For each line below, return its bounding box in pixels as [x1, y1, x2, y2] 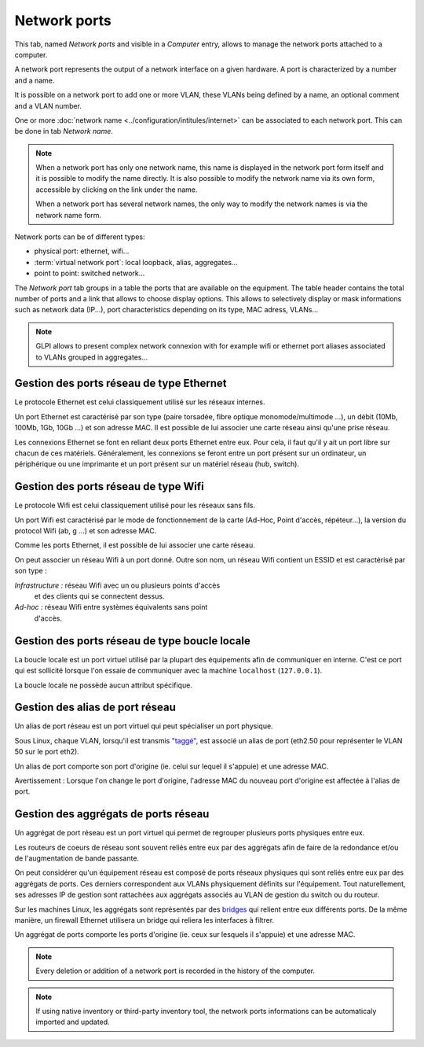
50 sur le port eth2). [14, 747, 80, 757]
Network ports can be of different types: [14, 232, 145, 241]
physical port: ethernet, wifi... [34, 246, 130, 256]
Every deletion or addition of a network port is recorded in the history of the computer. [35, 966, 316, 975]
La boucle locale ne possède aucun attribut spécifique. [14, 680, 192, 690]
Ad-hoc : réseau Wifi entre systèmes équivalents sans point [14, 603, 208, 612]
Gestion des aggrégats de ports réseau [14, 807, 210, 821]
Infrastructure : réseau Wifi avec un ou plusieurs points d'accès [14, 581, 221, 590]
